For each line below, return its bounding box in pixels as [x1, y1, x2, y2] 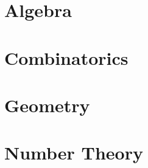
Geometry [4, 92, 90, 117]
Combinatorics [4, 45, 129, 70]
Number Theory [4, 140, 143, 165]
